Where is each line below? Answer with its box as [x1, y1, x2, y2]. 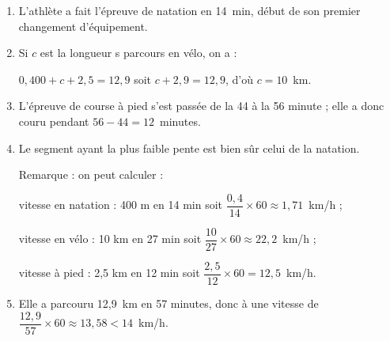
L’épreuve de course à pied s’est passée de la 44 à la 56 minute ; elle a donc [18, 97, 384, 114]
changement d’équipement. [18, 17, 148, 34]
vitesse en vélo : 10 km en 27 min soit [18, 230, 202, 247]
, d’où [225, 70, 253, 87]
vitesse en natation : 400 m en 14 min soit [18, 196, 223, 213]
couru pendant [18, 112, 89, 129]
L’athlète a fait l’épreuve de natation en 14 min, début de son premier [18, 2, 361, 18]
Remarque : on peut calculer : [18, 166, 164, 183]
